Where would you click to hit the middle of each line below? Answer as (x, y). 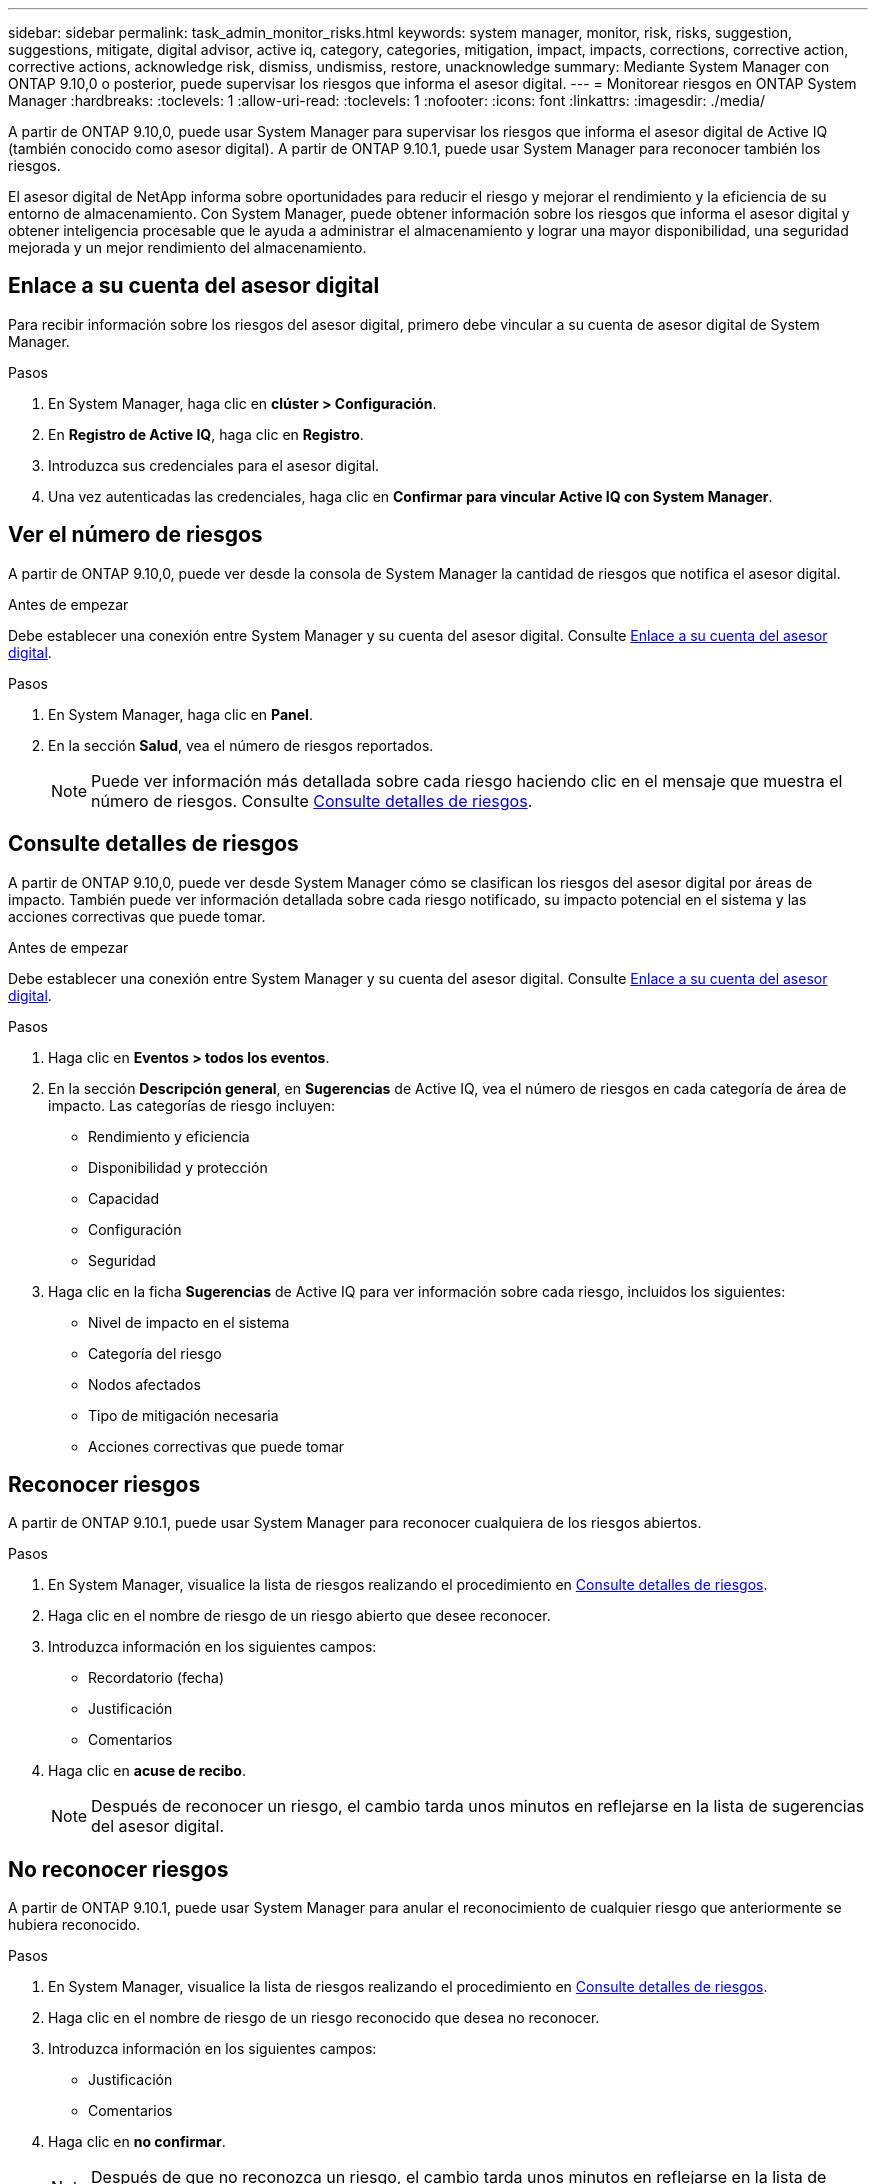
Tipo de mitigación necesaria (183, 1415)
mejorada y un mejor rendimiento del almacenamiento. (187, 247)
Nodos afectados (144, 1384)
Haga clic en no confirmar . (137, 2142)
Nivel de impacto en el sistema (189, 1322)
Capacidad (124, 1198)
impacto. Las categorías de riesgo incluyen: (192, 1105)
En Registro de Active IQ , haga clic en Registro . (206, 434)
